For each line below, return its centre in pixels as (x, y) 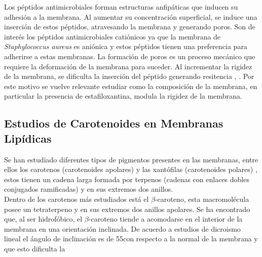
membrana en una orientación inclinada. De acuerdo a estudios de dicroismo (122, 228)
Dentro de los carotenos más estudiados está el (77, 199)
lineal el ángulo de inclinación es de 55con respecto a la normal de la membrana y (131, 239)
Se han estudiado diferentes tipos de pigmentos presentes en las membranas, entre (131, 159)
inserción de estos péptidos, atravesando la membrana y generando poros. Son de (130, 27)
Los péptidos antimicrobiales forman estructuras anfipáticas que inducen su (121, 7)
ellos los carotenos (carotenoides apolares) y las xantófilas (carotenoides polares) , (131, 169)
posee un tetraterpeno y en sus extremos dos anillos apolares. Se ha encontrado (127, 209)
